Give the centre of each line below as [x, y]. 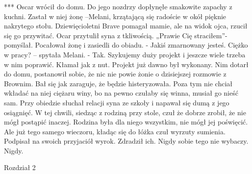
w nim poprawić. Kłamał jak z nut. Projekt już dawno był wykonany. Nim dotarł [126, 64]
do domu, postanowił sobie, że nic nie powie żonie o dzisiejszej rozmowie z [115, 74]
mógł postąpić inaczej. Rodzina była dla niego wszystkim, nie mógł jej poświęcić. [126, 122]
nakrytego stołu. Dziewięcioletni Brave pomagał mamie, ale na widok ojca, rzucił [126, 26]
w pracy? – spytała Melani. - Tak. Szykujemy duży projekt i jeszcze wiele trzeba [125, 54]
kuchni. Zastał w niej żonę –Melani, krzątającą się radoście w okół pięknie [115, 16]
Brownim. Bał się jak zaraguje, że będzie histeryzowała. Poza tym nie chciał [118, 83]
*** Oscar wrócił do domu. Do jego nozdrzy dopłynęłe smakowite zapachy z [118, 6]
